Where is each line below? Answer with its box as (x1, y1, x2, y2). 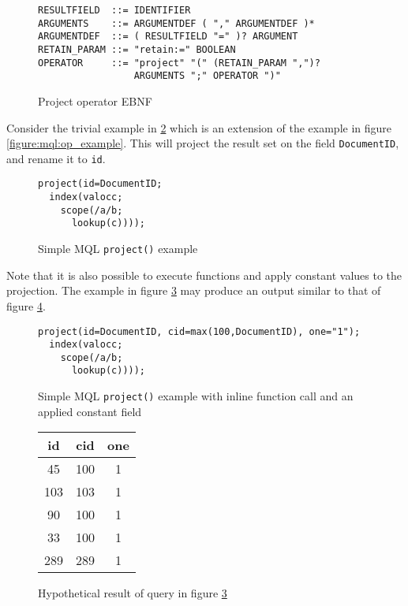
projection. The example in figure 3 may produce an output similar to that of (6, 282, 381, 299)
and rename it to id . (6, 150, 106, 166)
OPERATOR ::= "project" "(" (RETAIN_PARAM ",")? (38, 57, 320, 69)
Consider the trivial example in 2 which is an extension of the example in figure (6, 119, 392, 136)
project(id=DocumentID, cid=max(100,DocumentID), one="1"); (38, 325, 361, 337)
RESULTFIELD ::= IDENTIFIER (38, 5, 191, 16)
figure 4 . (6, 297, 46, 314)
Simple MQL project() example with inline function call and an (38, 388, 354, 404)
